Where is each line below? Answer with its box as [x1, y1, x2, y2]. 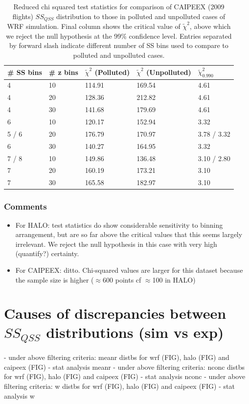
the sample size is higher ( [15, 274, 94, 285]
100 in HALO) [152, 274, 196, 285]
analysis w [4, 390, 35, 401]
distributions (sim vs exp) [46, 322, 224, 342]
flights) [12, 11, 33, 21]
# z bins [48, 67, 78, 77]
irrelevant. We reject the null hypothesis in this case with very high [15, 238, 217, 249]
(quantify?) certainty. [15, 248, 79, 259]
